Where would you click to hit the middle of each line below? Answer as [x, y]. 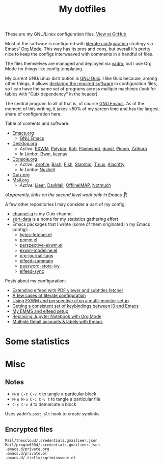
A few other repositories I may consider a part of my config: [66, 204]
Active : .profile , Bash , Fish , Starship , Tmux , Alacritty [72, 164]
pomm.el [28, 240]
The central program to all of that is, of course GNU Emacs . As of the [75, 104]
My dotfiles [82, 9]
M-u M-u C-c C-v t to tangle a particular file [56, 399]
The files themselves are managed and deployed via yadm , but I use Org [79, 64]
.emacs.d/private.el [26, 454]
